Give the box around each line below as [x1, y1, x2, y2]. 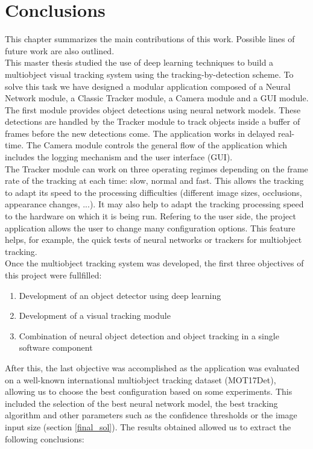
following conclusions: [5, 432, 84, 445]
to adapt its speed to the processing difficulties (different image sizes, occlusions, [5, 186, 302, 198]
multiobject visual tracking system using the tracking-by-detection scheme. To [5, 68, 294, 80]
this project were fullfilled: [5, 269, 102, 281]
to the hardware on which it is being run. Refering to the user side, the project [5, 210, 296, 222]
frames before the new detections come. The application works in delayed [5, 127, 276, 139]
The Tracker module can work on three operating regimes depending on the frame [5, 162, 308, 175]
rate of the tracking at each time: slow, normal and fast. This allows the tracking [5, 174, 304, 187]
